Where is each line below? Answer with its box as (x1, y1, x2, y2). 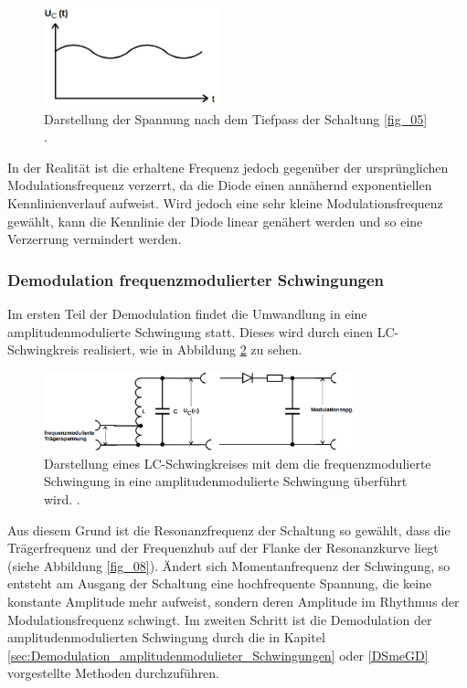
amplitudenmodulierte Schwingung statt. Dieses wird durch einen (7, 322, 373, 341)
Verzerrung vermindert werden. (7, 229, 182, 249)
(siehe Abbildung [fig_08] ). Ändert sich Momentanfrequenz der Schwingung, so (7, 556, 451, 575)
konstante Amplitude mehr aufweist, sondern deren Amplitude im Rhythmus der (7, 591, 460, 610)
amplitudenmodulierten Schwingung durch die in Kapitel (7, 628, 325, 647)
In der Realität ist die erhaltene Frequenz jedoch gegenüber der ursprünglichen (7, 157, 449, 176)
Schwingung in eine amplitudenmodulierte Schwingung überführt (44, 471, 408, 491)
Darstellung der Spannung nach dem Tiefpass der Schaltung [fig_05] (44, 109, 428, 128)
